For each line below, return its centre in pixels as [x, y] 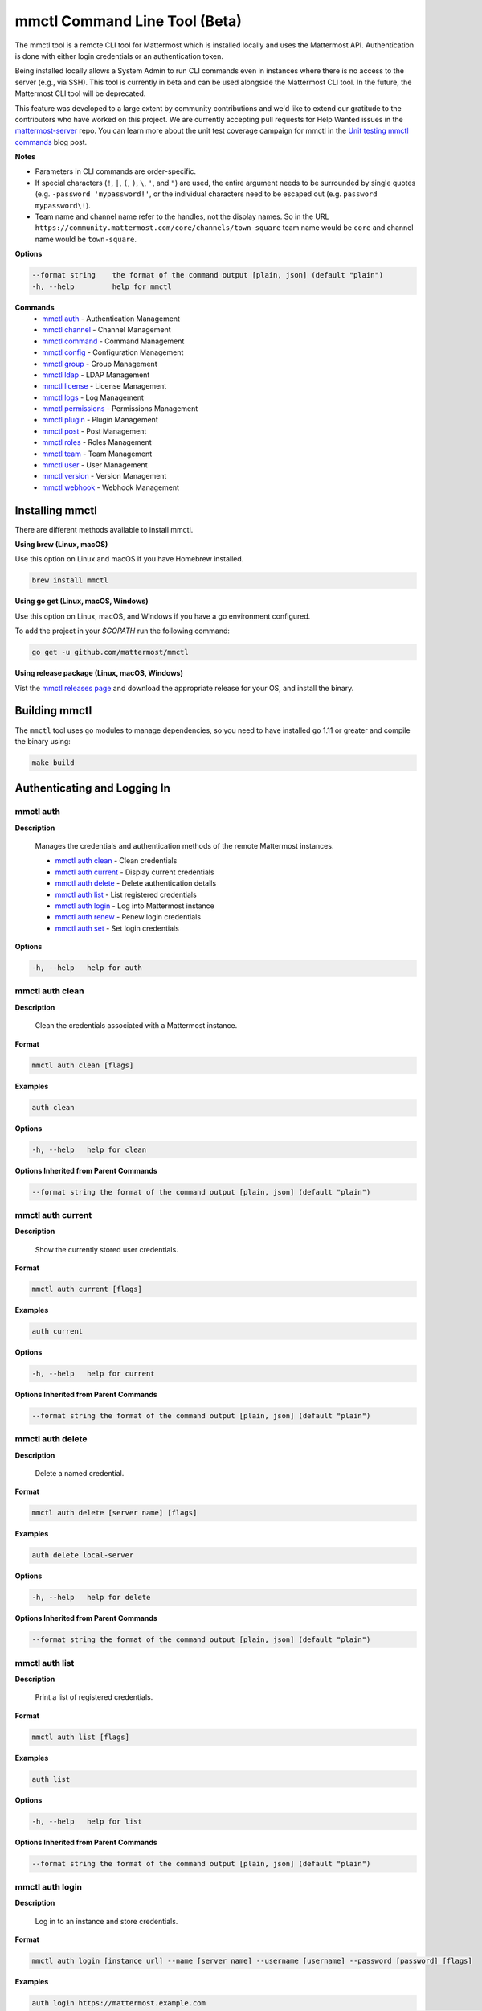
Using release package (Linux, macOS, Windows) [99, 673]
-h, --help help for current [94, 1373]
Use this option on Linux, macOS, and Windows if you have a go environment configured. [163, 616]
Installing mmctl [56, 510]
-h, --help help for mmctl [102, 286]
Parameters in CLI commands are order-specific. [116, 171]
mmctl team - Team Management [97, 454]
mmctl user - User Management [95, 465]
